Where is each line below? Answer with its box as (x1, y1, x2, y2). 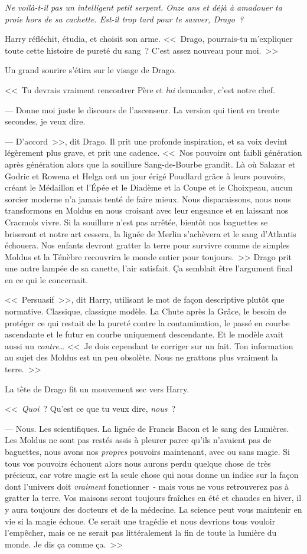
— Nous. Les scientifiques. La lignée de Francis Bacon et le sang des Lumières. (5, 422, 289, 434)
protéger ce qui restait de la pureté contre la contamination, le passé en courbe (5, 316, 290, 329)
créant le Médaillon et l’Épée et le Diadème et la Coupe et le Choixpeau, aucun (5, 181, 293, 194)
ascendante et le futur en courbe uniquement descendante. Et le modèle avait (5, 328, 284, 340)
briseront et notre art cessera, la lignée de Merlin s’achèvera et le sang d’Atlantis (5, 227, 296, 240)
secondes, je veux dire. (5, 115, 86, 127)
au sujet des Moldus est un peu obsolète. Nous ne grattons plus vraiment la (5, 351, 278, 363)
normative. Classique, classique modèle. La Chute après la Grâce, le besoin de (5, 305, 286, 317)
